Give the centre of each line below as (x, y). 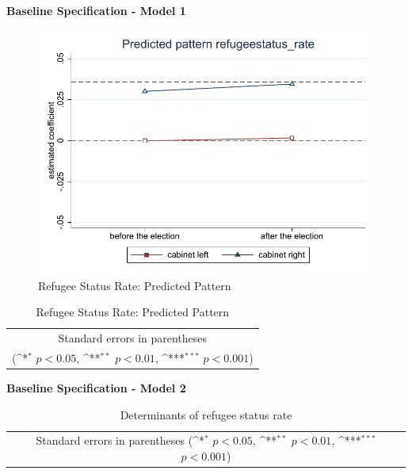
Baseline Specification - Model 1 (96, 10)
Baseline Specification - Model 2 (96, 387)
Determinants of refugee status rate (206, 414)
